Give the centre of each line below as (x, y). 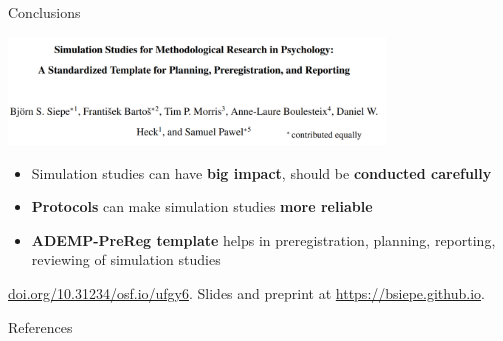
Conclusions (44, 12)
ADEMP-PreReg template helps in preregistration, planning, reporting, (263, 239)
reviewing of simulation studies (126, 259)
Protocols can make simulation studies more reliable (202, 206)
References (40, 326)
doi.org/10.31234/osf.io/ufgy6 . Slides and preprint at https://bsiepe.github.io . (246, 293)
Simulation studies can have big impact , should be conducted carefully (261, 172)
